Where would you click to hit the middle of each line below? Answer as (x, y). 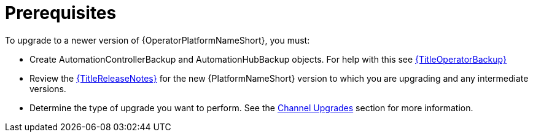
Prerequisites (61, 13)
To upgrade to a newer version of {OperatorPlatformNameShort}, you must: (158, 40)
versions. (48, 88)
